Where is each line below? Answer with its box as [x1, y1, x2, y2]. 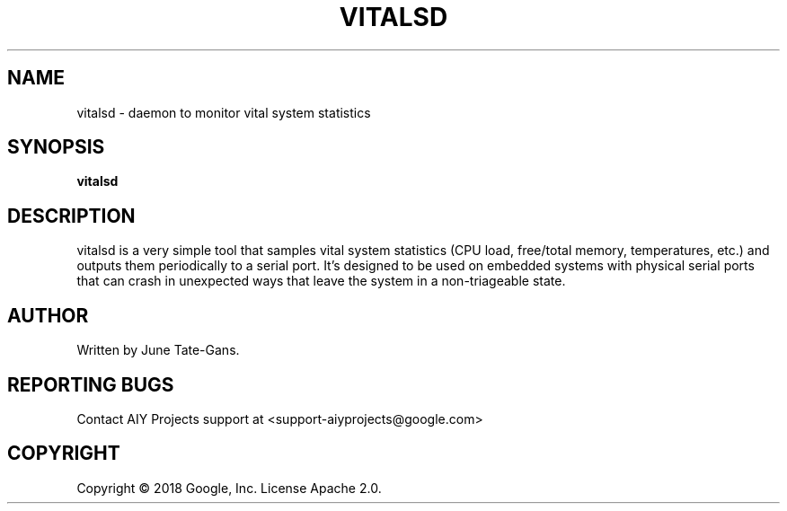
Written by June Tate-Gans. [76, 342, 240, 358]
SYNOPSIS [7, 136, 105, 159]
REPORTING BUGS [7, 373, 174, 396]
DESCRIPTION [7, 204, 136, 227]
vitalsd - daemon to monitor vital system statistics [76, 104, 371, 120]
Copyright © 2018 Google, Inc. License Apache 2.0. [76, 480, 382, 496]
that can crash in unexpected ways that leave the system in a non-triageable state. [76, 273, 566, 289]
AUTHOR [7, 304, 89, 327]
